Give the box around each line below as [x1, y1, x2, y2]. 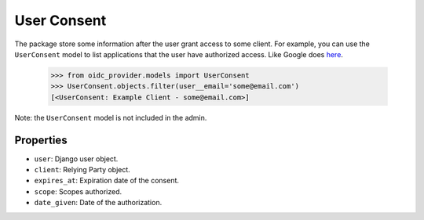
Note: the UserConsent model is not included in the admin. [14, 113, 207, 122]
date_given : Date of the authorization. [34, 198, 163, 207]
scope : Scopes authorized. [34, 186, 122, 196]
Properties [14, 133, 68, 146]
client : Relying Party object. [34, 164, 131, 174]
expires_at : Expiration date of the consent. [34, 176, 180, 186]
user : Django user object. [34, 153, 119, 164]
